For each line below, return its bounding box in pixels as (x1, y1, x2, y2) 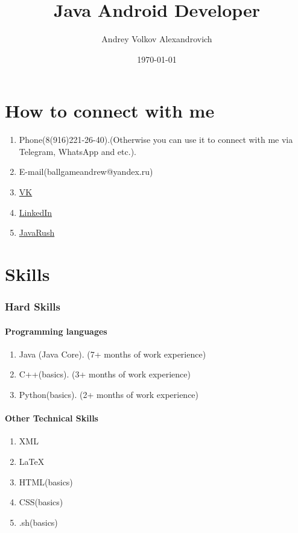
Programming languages (5, 324, 107, 337)
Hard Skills (5, 299, 60, 314)
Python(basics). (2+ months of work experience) (19, 388, 199, 401)
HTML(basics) (19, 475, 73, 488)
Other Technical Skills (5, 412, 98, 424)
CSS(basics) (19, 496, 63, 508)
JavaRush (19, 226, 55, 239)
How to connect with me (5, 98, 215, 123)
